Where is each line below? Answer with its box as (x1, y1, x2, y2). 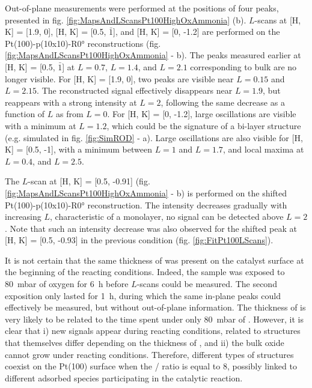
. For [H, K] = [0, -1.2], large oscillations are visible (107, 108, 296, 120)
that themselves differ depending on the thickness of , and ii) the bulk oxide (5, 336, 284, 349)
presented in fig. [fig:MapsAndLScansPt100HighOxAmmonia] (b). (5, 13, 246, 26)
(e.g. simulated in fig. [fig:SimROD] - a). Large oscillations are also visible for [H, (5, 131, 303, 144)
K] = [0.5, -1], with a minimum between (5, 143, 152, 156)
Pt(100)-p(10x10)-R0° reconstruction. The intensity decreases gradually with (5, 198, 287, 211)
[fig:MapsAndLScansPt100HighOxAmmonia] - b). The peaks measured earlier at (5, 49, 301, 61)
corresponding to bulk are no (190, 60, 297, 73)
